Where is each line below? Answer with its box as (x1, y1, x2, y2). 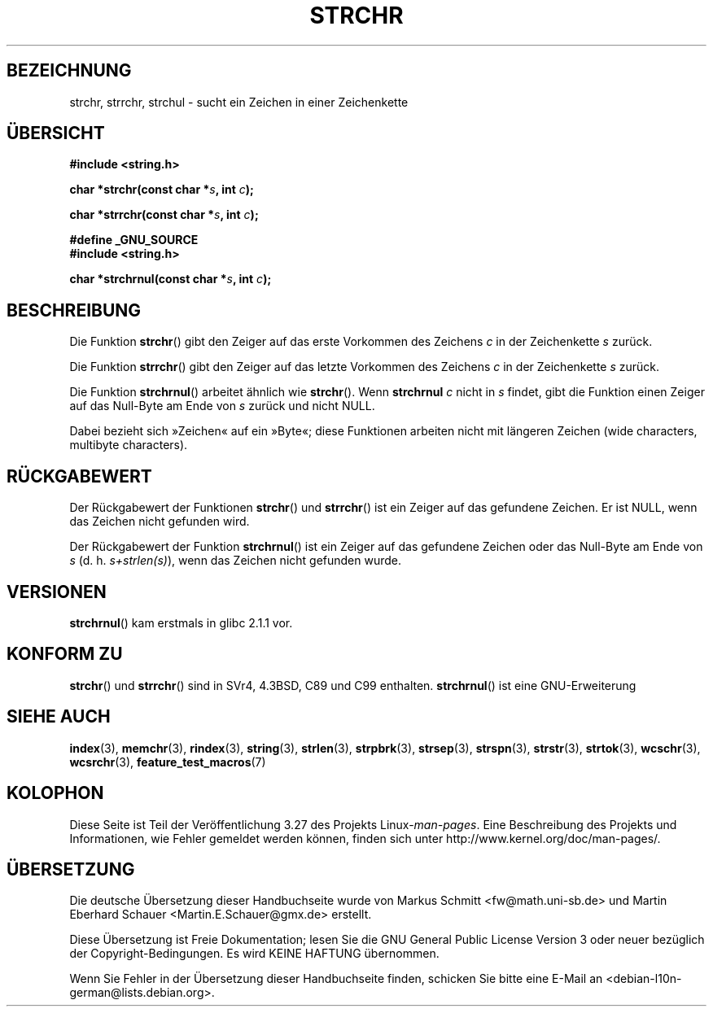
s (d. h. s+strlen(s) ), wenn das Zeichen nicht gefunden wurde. (69, 553, 402, 568)
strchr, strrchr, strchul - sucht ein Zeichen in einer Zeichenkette (69, 94, 409, 109)
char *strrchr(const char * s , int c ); (69, 207, 259, 222)
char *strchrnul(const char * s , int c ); (69, 272, 272, 286)
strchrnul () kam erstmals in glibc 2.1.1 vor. (69, 615, 293, 630)
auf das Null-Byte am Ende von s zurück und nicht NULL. (69, 399, 375, 413)
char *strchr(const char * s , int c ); (69, 182, 254, 197)
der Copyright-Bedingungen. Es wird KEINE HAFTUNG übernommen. (69, 946, 440, 961)
